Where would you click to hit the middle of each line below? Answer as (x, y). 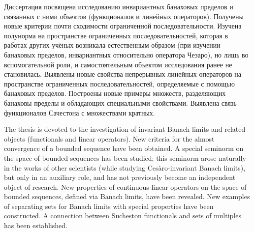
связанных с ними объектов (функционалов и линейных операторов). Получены (124, 16)
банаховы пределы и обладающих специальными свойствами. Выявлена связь (120, 102)
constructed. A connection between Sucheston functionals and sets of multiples (123, 216)
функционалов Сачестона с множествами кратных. (79, 112)
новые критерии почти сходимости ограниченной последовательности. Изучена (123, 26)
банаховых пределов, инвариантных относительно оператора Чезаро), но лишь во (126, 54)
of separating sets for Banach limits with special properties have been (109, 206)
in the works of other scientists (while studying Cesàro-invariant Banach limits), (125, 167)
